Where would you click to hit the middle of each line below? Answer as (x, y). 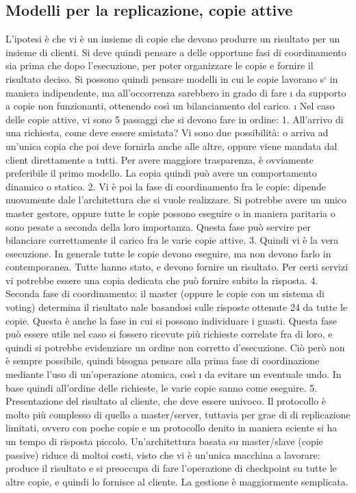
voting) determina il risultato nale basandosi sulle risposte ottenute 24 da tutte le (177, 307)
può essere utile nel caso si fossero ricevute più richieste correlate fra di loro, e (169, 334)
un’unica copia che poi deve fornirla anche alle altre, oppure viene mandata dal (171, 146)
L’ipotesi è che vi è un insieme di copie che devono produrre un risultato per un (173, 39)
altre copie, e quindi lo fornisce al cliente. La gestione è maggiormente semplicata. (177, 481)
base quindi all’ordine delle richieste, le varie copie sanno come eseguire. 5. (162, 387)
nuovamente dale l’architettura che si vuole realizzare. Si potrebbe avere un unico (176, 200)
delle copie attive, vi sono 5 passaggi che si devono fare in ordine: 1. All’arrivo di (175, 119)
